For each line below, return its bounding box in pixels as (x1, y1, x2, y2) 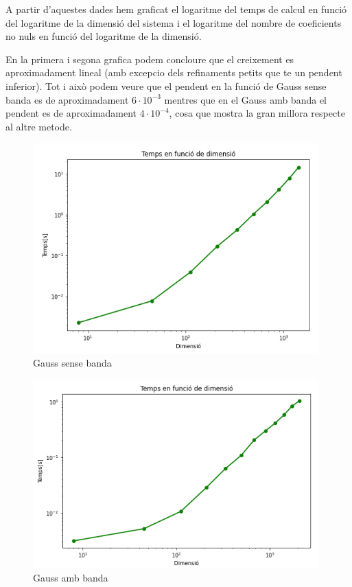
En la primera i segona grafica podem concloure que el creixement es (5, 51, 294, 66)
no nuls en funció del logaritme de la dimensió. (5, 29, 202, 43)
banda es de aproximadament (5, 92, 129, 106)
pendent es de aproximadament (5, 106, 137, 120)
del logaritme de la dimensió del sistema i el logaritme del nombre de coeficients (5, 15, 342, 30)
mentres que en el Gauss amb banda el (164, 92, 327, 106)
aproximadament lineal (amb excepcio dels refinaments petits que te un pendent (5, 65, 342, 80)
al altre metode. (5, 119, 72, 133)
